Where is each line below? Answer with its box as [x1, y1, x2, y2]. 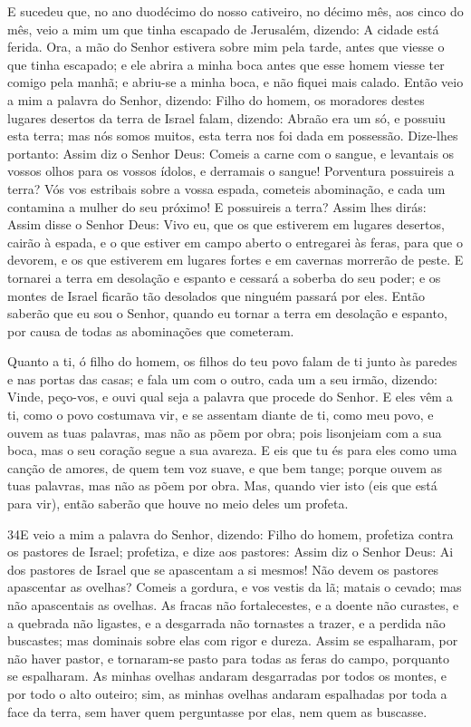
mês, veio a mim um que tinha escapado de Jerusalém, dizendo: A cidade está [7, 19, 439, 38]
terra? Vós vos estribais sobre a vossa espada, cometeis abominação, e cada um [7, 179, 446, 198]
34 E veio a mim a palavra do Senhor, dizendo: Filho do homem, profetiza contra [7, 524, 454, 543]
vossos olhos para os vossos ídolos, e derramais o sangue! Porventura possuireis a [7, 161, 455, 180]
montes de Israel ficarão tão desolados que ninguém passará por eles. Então [7, 286, 425, 305]
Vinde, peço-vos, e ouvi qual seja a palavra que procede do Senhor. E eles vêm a [7, 387, 453, 406]
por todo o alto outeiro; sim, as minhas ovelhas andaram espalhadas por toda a [7, 683, 447, 703]
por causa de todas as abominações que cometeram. [7, 321, 294, 340]
